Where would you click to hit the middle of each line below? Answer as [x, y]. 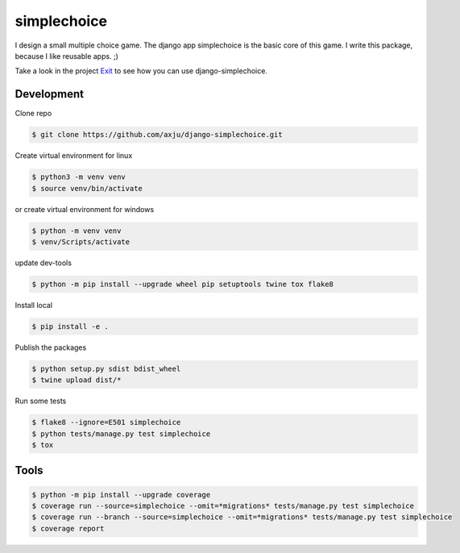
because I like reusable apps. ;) [66, 56]
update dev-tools [44, 263]
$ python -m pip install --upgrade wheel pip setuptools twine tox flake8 [183, 284]
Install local [33, 305]
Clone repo [33, 114]
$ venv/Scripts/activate [81, 241]
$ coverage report [68, 528]
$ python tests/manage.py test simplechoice [121, 434]
